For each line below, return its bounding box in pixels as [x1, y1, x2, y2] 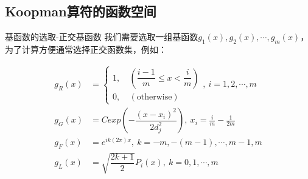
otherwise [136, 92, 172, 101]
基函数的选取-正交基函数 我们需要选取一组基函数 [5, 30, 198, 43]
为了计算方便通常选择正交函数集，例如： [5, 43, 167, 55]
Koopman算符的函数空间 [5, 2, 156, 21]
